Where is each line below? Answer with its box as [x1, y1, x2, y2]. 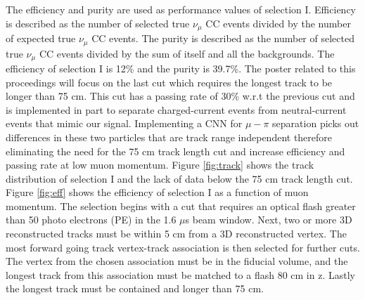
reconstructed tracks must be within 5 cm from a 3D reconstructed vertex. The [6, 226, 347, 241]
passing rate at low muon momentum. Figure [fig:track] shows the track [6, 157, 314, 172]
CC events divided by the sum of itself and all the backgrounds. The [39, 46, 335, 60]
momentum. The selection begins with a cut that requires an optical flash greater [6, 198, 356, 213]
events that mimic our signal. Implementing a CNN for [6, 116, 243, 131]
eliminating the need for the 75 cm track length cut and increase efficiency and [6, 143, 345, 158]
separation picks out [272, 116, 359, 131]
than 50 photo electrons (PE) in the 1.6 [6, 212, 177, 227]
